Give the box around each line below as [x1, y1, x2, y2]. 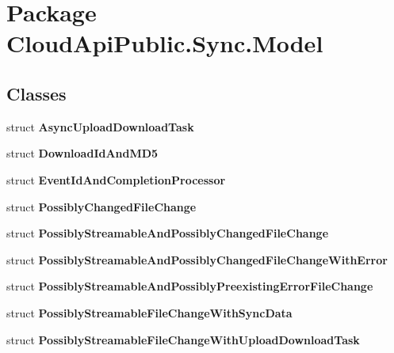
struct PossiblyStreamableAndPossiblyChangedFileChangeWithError [6, 251, 388, 268]
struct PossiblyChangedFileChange [6, 198, 197, 214]
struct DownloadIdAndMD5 [6, 145, 159, 161]
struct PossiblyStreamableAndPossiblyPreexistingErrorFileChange [6, 278, 373, 294]
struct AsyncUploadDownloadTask [6, 118, 194, 135]
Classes [6, 81, 67, 105]
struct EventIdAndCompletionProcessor [6, 171, 226, 188]
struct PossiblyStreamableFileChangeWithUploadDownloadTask [6, 331, 360, 347]
